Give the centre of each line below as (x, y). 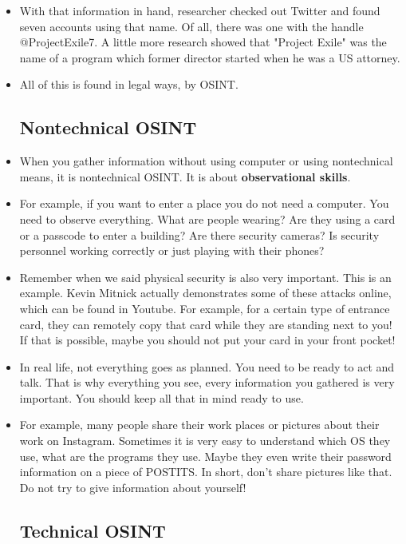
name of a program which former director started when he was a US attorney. (210, 57)
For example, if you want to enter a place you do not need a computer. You (204, 203)
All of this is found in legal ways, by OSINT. (129, 84)
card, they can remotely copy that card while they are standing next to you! (206, 324)
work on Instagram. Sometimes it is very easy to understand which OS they (205, 441)
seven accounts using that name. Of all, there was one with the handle (191, 26)
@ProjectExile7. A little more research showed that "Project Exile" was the (203, 42)
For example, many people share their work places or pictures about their (199, 425)
